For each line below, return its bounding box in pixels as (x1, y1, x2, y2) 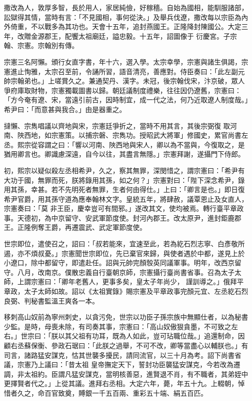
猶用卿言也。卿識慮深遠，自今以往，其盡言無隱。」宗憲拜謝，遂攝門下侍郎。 (4, 149, 245, 159)
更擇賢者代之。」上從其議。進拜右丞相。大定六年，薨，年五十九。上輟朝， (4, 378, 238, 388)
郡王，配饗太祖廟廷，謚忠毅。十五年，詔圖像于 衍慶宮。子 (44, 31, 230, 41)
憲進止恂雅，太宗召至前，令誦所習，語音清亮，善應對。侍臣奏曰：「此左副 (4, 66, 238, 76)
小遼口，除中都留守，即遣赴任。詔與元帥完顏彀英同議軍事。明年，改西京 (4, 257, 235, 268)
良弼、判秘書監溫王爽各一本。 (4, 295, 99, 305)
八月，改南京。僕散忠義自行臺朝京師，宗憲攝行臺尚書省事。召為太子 (17, 267, 235, 277)
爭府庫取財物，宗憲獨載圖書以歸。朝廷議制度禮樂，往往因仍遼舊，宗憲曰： (4, 85, 241, 95)
